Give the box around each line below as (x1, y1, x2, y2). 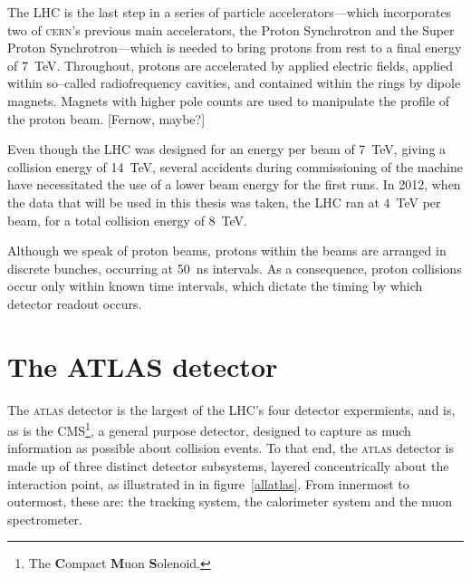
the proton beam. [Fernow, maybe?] (7, 109, 206, 128)
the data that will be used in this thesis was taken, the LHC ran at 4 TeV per (7, 192, 441, 211)
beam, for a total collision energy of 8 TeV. (7, 210, 247, 229)
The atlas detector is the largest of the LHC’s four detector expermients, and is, (7, 400, 456, 419)
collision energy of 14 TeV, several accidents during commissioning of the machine (7, 157, 463, 176)
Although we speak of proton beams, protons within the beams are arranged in (7, 241, 447, 260)
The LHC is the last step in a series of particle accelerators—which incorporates (7, 3, 452, 21)
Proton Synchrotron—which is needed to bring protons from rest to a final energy (7, 38, 462, 57)
